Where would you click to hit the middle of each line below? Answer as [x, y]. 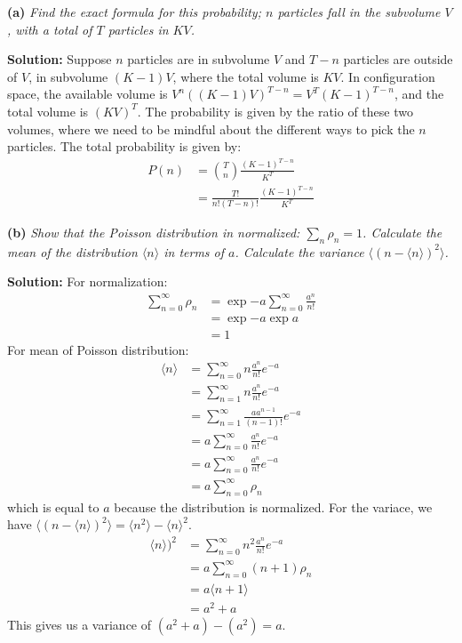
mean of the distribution [72, 251]
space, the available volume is [88, 94]
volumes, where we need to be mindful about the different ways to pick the [211, 129]
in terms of [194, 251]
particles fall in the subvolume [359, 12]
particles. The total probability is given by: [124, 146]
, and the [419, 94]
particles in [138, 29]
